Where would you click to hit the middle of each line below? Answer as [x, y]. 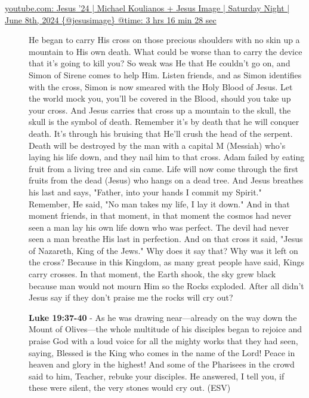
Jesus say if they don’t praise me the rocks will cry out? [131, 297]
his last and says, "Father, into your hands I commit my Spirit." [145, 192]
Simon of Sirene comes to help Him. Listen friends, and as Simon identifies [165, 74]
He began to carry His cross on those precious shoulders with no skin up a [164, 40]
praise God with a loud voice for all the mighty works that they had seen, [163, 341]
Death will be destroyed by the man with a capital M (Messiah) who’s [157, 145]
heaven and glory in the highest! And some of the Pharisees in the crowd [162, 364]
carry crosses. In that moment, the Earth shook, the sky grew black [152, 274]
